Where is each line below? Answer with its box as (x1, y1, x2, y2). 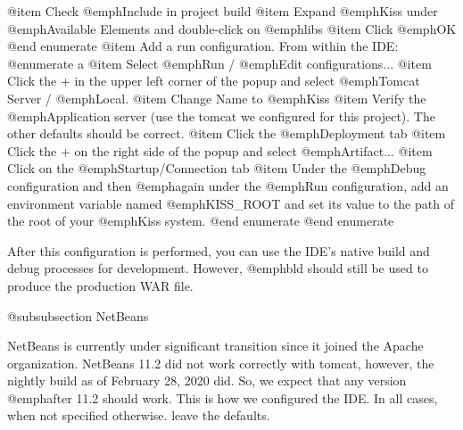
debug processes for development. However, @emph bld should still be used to (7, 259, 428, 277)
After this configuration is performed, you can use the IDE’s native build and (7, 241, 430, 260)
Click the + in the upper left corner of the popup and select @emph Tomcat (7, 71, 420, 90)
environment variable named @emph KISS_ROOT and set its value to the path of (7, 194, 454, 212)
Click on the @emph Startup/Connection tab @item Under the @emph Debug (7, 159, 426, 178)
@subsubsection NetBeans (7, 306, 149, 325)
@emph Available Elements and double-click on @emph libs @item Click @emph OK (7, 19, 457, 37)
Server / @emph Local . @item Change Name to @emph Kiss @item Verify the (7, 88, 426, 107)
